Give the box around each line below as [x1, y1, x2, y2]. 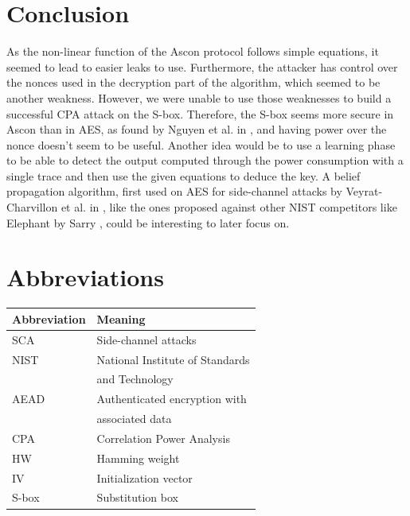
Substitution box [96, 489, 178, 506]
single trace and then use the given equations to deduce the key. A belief [6, 167, 361, 184]
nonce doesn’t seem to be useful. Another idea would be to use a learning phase [6, 136, 396, 153]
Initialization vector [96, 469, 193, 486]
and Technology [96, 371, 174, 387]
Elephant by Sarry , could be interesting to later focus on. [6, 214, 290, 231]
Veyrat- [346, 183, 383, 200]
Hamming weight [96, 449, 180, 466]
